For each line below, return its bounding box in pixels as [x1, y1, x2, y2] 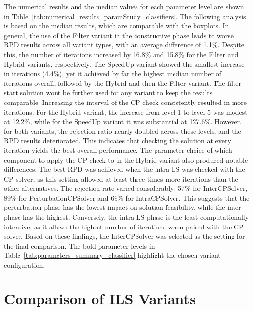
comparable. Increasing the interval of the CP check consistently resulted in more [4, 97, 247, 107]
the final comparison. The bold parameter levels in [4, 240, 155, 250]
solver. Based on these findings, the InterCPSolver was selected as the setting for [4, 231, 245, 241]
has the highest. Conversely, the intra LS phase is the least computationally [22, 212, 249, 222]
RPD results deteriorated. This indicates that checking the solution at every [4, 135, 231, 145]
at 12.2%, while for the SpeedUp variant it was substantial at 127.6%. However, [4, 116, 242, 126]
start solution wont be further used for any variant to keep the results [4, 87, 213, 98]
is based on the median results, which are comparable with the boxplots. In [4, 21, 229, 31]
